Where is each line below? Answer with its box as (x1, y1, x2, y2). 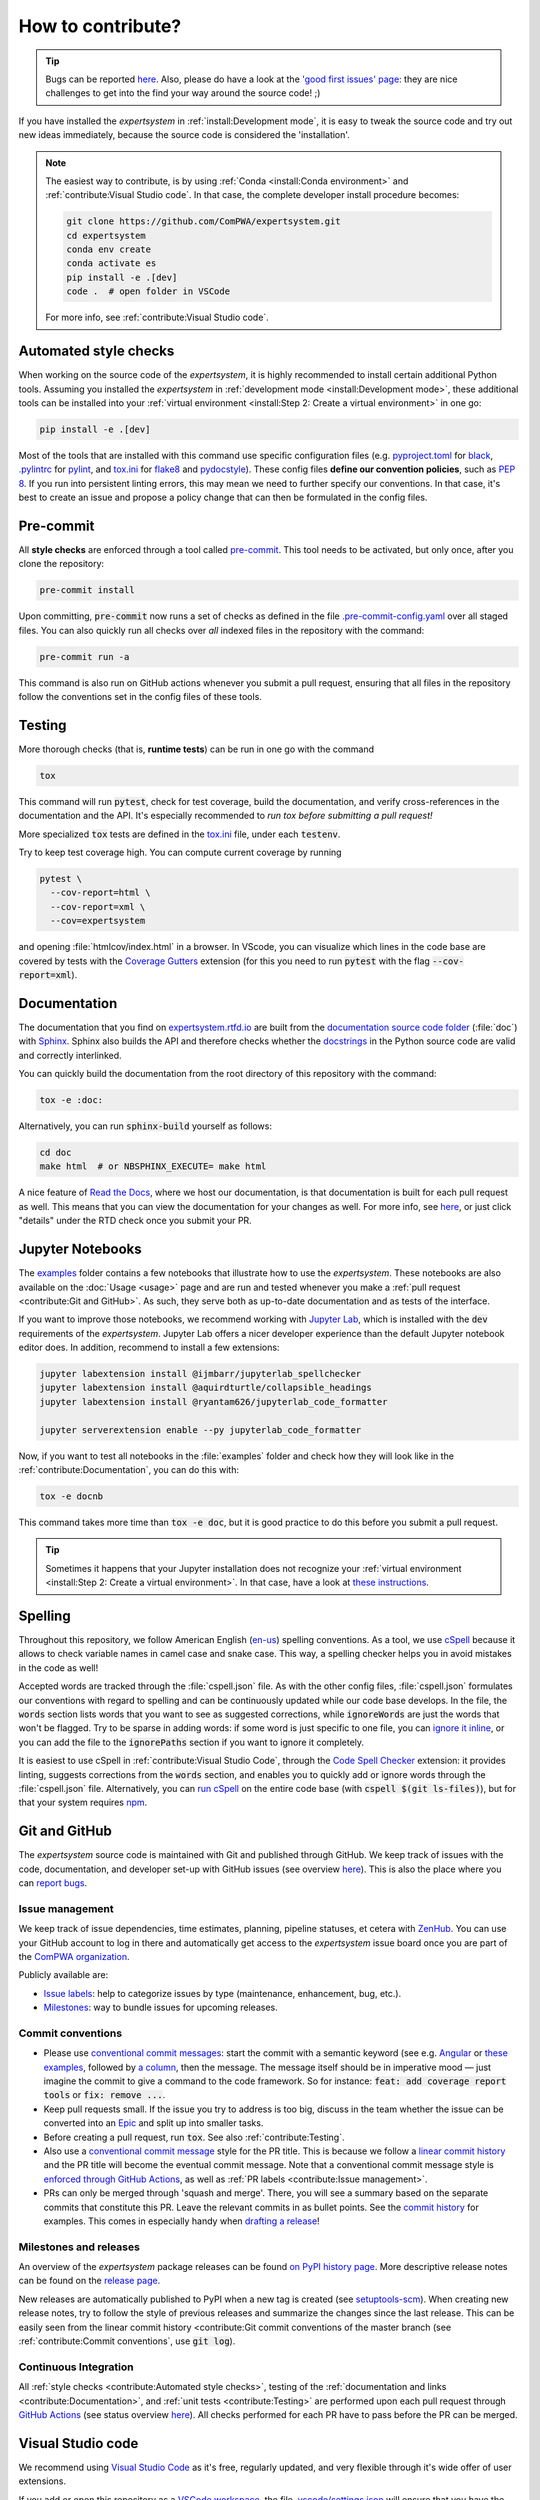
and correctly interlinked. (18, 1049, 122, 1061)
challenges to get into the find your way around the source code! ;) (45, 87, 321, 99)
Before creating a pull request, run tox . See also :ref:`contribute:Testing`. (43, 2131, 345, 2143)
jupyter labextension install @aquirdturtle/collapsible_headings (39, 1382, 372, 1394)
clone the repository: (18, 558, 105, 570)
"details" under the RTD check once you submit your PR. (18, 1215, 252, 1227)
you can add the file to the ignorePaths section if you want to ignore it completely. (18, 1736, 365, 1748)
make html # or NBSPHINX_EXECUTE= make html (39, 1161, 267, 1172)
